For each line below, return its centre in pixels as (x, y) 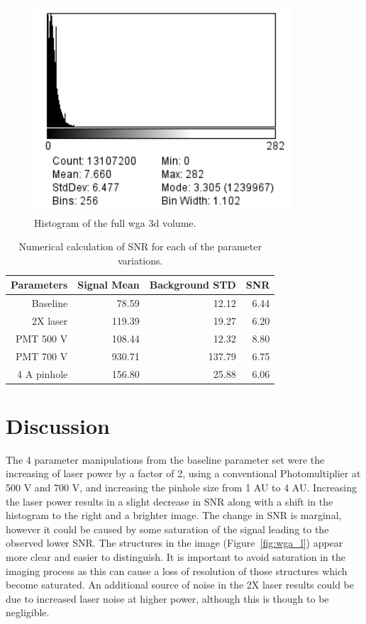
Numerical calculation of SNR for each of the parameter (140, 246)
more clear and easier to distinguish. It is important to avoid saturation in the (176, 556)
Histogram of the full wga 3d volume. (115, 222)
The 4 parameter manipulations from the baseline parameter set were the (165, 459)
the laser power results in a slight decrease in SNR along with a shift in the (170, 501)
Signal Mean (109, 285)
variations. (140, 260)
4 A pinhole (43, 373)
